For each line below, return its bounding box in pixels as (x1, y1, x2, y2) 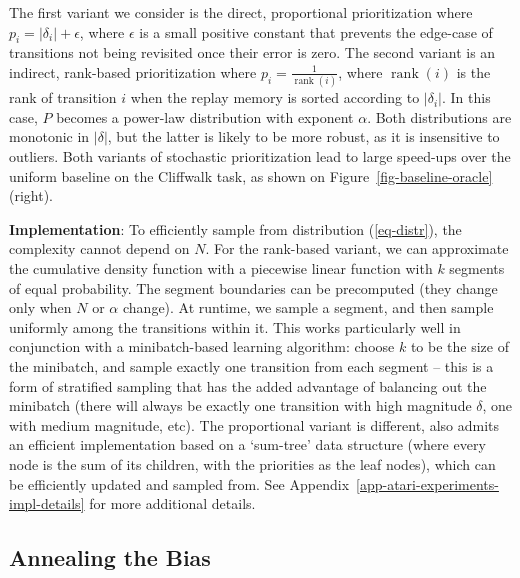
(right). (9, 185, 54, 206)
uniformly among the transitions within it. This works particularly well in (9, 316, 461, 337)
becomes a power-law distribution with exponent (56, 106, 354, 127)
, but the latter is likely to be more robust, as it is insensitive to (107, 126, 500, 147)
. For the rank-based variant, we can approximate (205, 238, 509, 259)
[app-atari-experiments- (356, 473, 499, 494)
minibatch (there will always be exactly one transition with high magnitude (9, 395, 472, 416)
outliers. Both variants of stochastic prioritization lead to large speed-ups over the (9, 146, 511, 167)
